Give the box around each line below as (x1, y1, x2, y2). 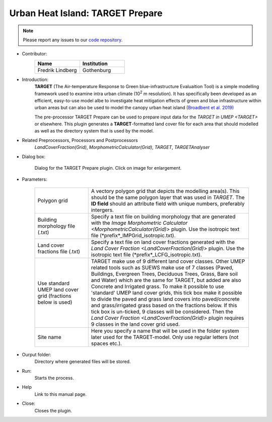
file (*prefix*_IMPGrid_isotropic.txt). (91, 232, 176, 239)
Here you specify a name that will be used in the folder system (91, 327, 239, 334)
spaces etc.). (91, 340, 122, 347)
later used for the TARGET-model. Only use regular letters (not (91, 333, 239, 340)
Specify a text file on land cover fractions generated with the (91, 238, 235, 245)
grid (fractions (37, 292, 72, 299)
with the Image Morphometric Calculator (91, 219, 188, 226)
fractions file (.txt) (37, 248, 81, 255)
